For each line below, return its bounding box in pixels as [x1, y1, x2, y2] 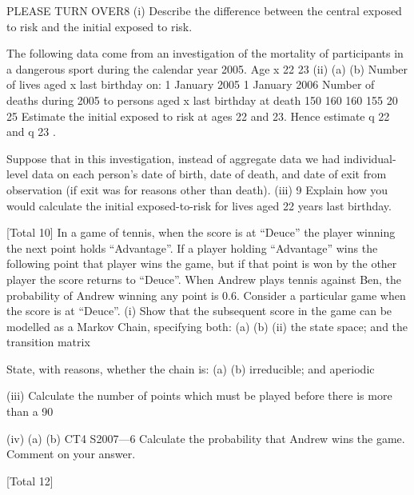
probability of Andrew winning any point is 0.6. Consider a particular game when [6, 286, 406, 303]
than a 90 [6, 403, 54, 420]
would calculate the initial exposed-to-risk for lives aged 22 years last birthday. [6, 197, 392, 214]
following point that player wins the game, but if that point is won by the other [6, 255, 397, 272]
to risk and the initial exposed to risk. [6, 18, 193, 34]
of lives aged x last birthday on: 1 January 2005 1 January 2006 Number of [6, 76, 375, 93]
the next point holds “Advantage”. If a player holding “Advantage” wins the [6, 239, 378, 256]
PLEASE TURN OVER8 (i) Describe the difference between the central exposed [6, 2, 402, 18]
